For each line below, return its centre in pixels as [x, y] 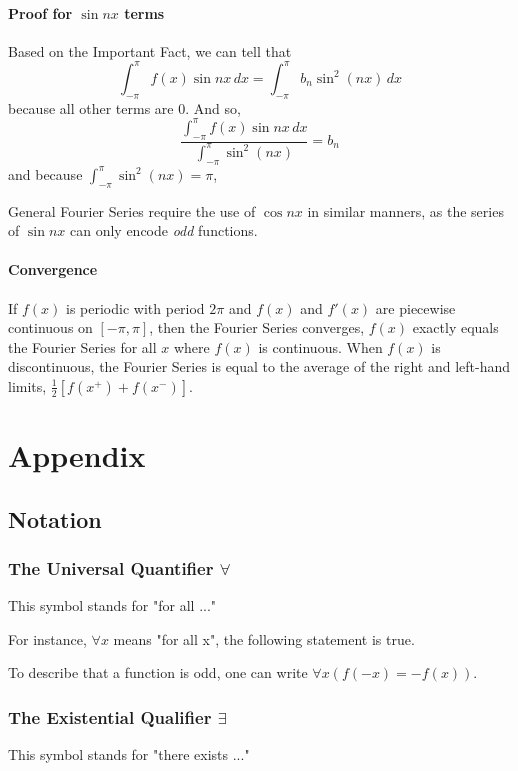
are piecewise [415, 307]
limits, [27, 385]
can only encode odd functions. [163, 230]
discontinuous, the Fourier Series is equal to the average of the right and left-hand [259, 366]
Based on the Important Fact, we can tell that [150, 50]
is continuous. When [320, 346]
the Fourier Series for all [82, 346]
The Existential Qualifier [110, 716]
